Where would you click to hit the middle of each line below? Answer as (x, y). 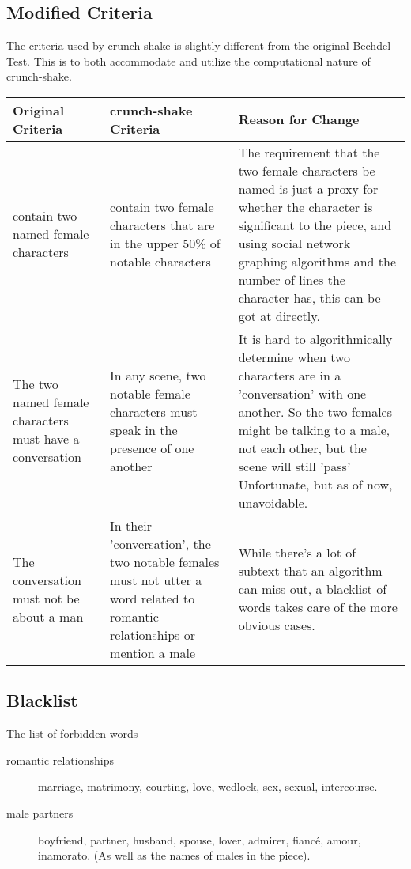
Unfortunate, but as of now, (315, 484)
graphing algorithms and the (317, 261)
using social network (294, 243)
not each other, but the (302, 448)
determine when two (294, 357)
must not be (46, 598)
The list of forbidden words (72, 733)
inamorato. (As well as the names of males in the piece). (174, 855)
